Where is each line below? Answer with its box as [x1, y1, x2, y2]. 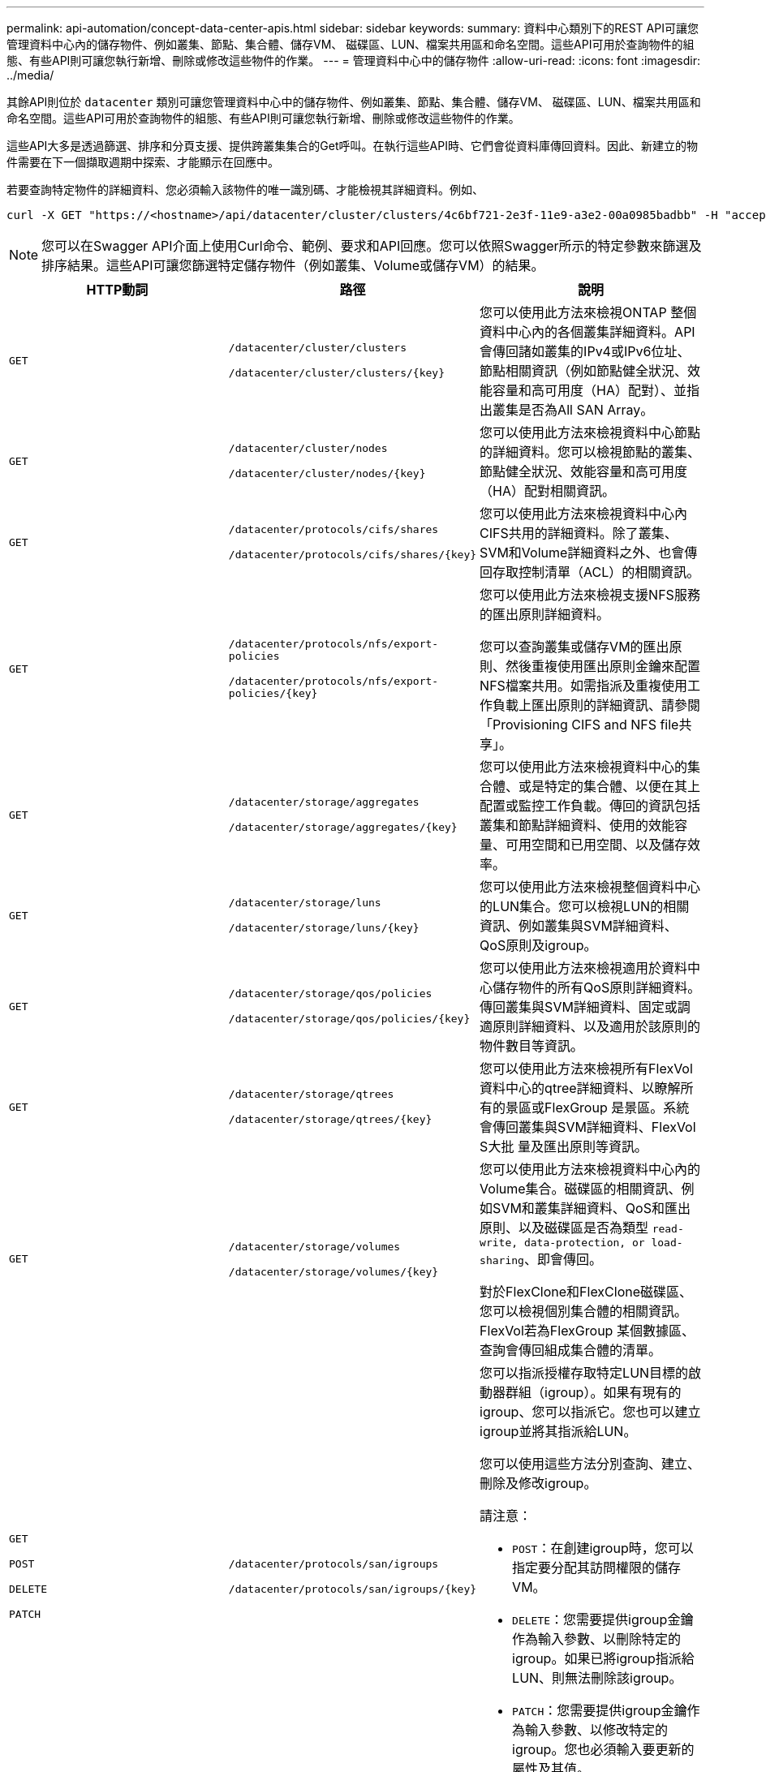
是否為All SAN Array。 [519, 402, 654, 418]
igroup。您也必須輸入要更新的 [512, 1741, 695, 1757]
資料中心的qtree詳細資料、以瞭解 [480, 1080, 681, 1096]
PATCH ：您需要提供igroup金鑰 [512, 1702, 687, 1718]
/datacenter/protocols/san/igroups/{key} [228, 1583, 477, 1595]
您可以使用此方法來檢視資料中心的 [480, 759, 688, 775]
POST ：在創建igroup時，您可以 [512, 1540, 694, 1556]
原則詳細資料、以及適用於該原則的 [493, 1018, 701, 1034]
